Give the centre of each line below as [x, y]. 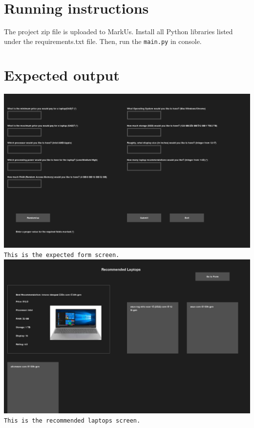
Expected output [62, 75]
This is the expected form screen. [62, 255]
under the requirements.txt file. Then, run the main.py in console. [103, 41]
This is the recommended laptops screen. [72, 421]
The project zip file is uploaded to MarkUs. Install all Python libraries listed [118, 32]
